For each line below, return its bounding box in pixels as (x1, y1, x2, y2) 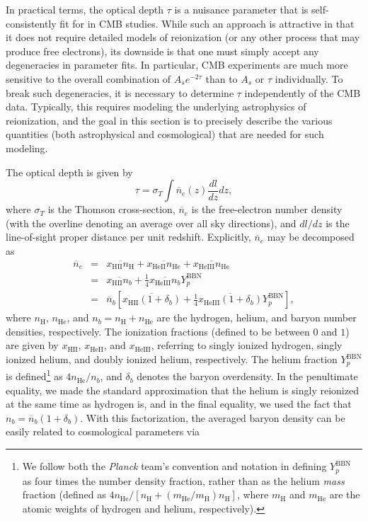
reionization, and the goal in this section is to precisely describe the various (6, 113, 333, 127)
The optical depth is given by (6, 164, 133, 179)
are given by (6, 338, 59, 353)
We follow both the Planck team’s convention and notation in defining (22, 459, 327, 474)
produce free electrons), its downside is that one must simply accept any (6, 43, 319, 58)
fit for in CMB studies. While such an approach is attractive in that (59, 16, 355, 30)
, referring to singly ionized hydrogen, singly (151, 338, 343, 353)
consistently (6, 16, 57, 30)
